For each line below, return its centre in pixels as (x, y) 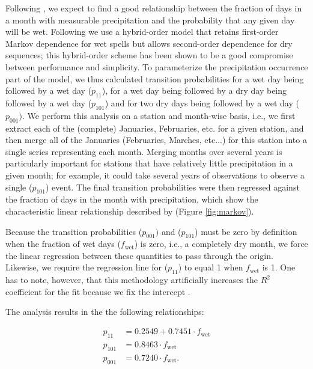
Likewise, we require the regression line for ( (87, 267)
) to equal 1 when (211, 267)
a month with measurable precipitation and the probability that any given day (150, 20)
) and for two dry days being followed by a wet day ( (202, 102)
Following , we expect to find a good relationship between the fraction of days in (154, 8)
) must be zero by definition (246, 231)
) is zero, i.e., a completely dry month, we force (221, 244)
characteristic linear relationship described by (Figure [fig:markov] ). (130, 211)
